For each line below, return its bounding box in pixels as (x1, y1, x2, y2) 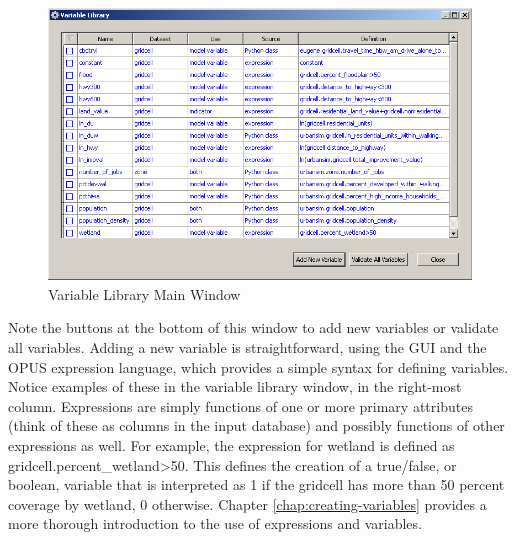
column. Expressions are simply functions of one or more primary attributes (8, 395, 473, 416)
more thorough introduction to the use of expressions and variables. (8, 513, 422, 534)
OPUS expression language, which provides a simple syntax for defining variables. (8, 356, 509, 377)
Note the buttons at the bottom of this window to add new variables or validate (8, 317, 499, 338)
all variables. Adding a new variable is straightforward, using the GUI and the (8, 336, 487, 357)
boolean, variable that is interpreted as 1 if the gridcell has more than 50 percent (8, 474, 505, 495)
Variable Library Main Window (48, 283, 241, 304)
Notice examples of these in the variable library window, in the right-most (8, 376, 462, 397)
